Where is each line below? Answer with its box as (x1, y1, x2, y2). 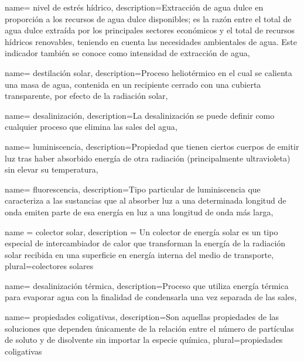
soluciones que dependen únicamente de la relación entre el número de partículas (5, 322, 294, 334)
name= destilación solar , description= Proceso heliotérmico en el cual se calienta (5, 66, 292, 78)
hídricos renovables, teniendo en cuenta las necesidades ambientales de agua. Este (5, 35, 297, 47)
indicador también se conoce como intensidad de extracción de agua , (5, 47, 250, 59)
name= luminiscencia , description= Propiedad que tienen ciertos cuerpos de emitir (5, 140, 299, 152)
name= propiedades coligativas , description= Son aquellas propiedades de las (5, 311, 279, 323)
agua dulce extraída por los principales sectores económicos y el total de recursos (5, 24, 295, 36)
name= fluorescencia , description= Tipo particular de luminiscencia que (5, 183, 261, 195)
